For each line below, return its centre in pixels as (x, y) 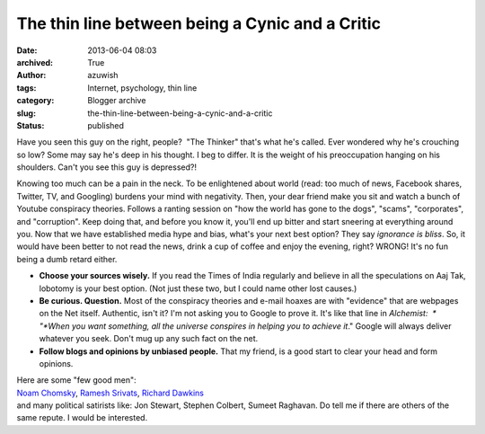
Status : (31, 125)
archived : (35, 62)
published (106, 125)
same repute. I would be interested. (82, 418)
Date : (27, 50)
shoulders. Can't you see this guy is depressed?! (107, 167)
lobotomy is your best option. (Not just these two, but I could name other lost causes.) (198, 288)
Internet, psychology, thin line (142, 88)
